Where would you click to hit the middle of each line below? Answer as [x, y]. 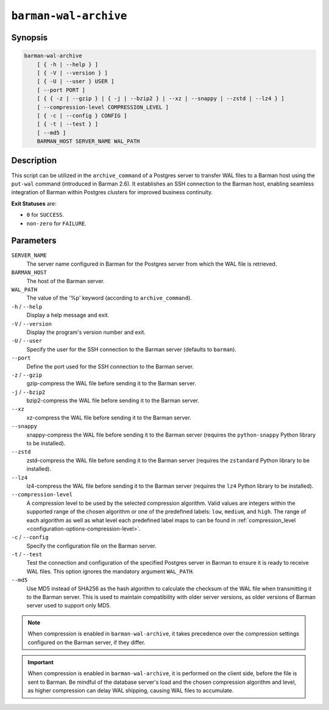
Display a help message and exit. [68, 315]
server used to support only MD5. [69, 606]
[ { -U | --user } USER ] [76, 82]
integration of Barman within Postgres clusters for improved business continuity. [112, 192]
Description [34, 161]
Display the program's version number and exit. [86, 332]
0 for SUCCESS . [45, 215]
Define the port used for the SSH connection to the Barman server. [110, 366]
